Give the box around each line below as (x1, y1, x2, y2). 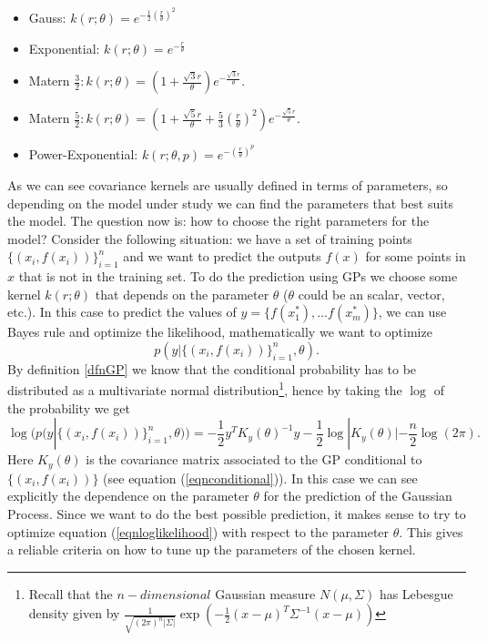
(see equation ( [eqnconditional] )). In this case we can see (103, 468, 418, 487)
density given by (28, 604, 120, 623)
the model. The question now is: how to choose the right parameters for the (7, 211, 430, 230)
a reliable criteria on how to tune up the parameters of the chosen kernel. (7, 540, 416, 559)
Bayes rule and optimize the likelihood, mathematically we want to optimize (7, 322, 432, 341)
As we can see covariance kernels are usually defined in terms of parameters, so (7, 175, 448, 194)
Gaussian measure (215, 584, 316, 603)
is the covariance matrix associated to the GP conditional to (86, 450, 422, 469)
